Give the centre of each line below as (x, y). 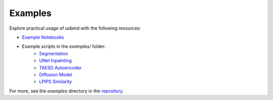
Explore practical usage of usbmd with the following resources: (75, 28)
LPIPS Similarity (56, 82)
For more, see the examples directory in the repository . (66, 91)
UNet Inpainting (55, 61)
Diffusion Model (56, 74)
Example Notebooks (43, 37)
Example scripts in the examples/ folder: (64, 46)
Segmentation (54, 53)
